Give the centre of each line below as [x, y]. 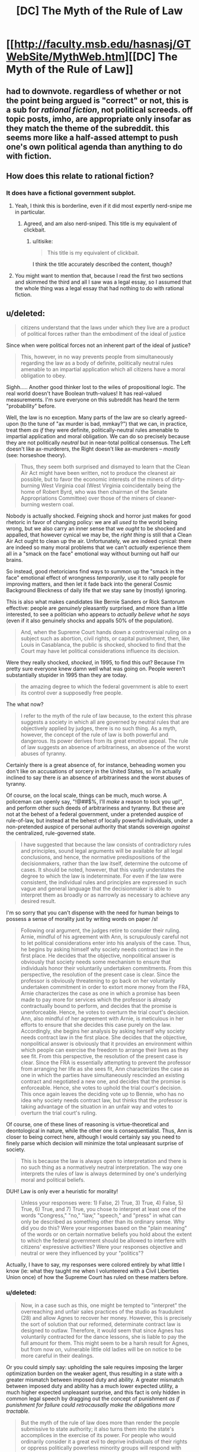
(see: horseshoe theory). [36, 455]
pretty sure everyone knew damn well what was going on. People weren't [96, 669]
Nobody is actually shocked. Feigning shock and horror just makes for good [99, 516]
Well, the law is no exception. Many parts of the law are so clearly [86, 417]
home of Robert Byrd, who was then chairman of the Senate [94, 492]
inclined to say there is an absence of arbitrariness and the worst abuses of [98, 778]
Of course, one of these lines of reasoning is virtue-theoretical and [88, 1125]
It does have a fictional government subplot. [71, 192]
